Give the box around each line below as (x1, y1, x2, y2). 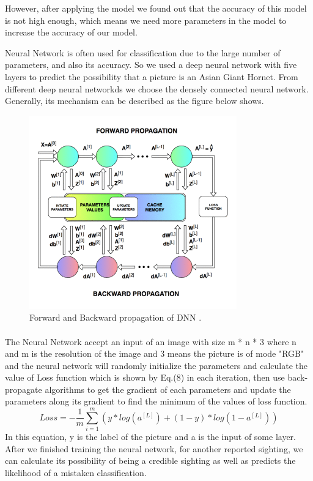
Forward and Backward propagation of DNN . (29, 311, 202, 324)
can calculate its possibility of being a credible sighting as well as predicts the (5, 454, 296, 467)
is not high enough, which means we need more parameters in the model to (5, 13, 287, 26)
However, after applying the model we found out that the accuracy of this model (5, 2, 307, 14)
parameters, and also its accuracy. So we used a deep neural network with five (5, 58, 297, 71)
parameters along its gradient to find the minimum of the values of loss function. (5, 395, 307, 408)
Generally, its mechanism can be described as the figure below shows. (5, 94, 264, 107)
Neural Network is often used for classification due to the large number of (5, 46, 281, 59)
